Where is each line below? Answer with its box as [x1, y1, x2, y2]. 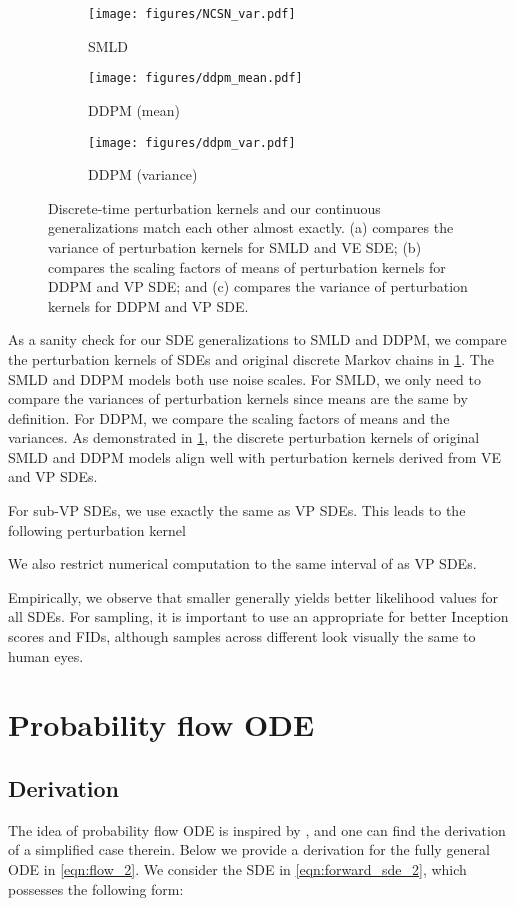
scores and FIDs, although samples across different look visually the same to [8, 626, 476, 647]
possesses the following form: [8, 878, 184, 899]
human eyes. [8, 645, 84, 666]
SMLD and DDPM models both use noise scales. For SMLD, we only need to [8, 368, 481, 389]
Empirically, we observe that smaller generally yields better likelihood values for [8, 586, 498, 607]
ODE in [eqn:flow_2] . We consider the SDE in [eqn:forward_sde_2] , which [8, 858, 467, 879]
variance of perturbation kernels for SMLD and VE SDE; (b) [48, 236, 422, 257]
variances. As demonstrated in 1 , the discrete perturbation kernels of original [8, 427, 480, 448]
